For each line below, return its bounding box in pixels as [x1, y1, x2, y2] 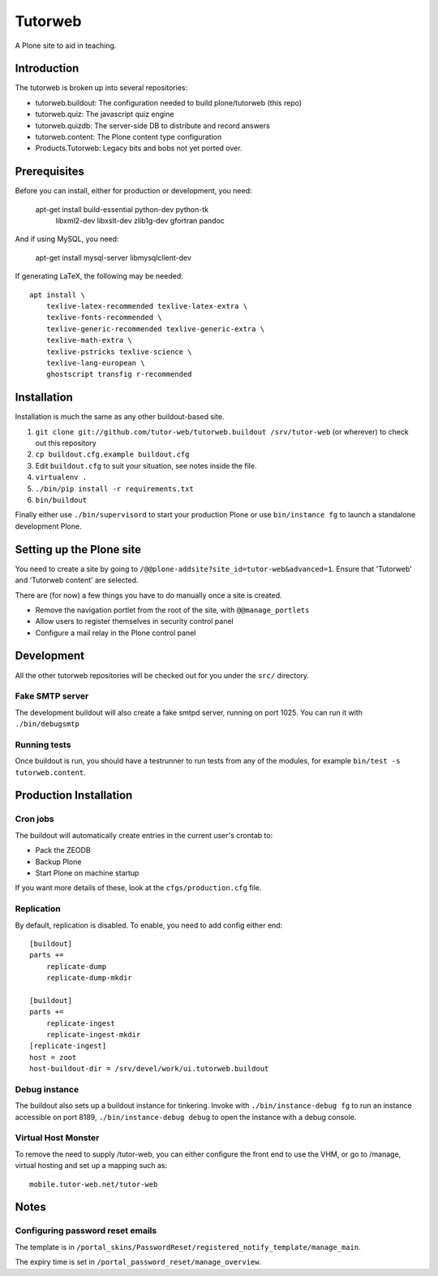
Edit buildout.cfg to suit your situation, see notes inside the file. [35, 461, 257, 470]
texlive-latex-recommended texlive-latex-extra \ [45, 301, 247, 311]
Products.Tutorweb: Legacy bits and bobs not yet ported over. [35, 143, 243, 154]
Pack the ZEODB [35, 846, 91, 855]
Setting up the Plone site [15, 543, 142, 556]
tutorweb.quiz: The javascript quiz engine [35, 110, 174, 119]
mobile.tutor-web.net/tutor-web [29, 1179, 158, 1189]
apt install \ [29, 290, 85, 300]
